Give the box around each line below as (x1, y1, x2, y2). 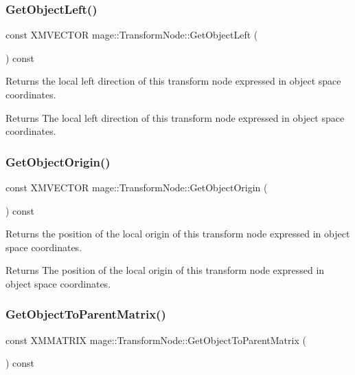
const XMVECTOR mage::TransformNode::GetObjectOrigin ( (5, 180, 268, 194)
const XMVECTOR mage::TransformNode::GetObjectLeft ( (5, 28, 258, 42)
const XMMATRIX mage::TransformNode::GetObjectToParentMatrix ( (5, 332, 306, 347)
